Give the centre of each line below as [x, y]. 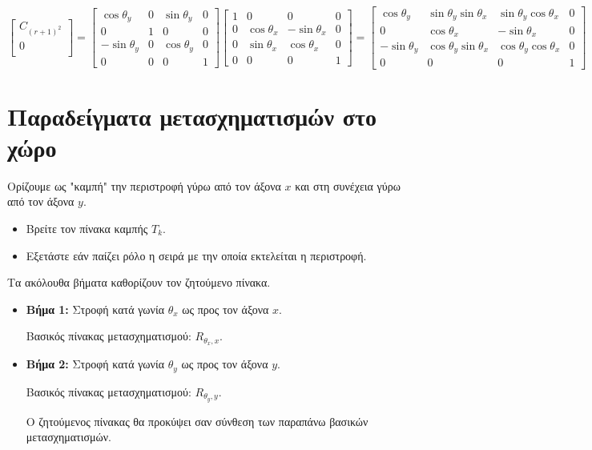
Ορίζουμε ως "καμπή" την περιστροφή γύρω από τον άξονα [144, 185]
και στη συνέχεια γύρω [348, 185]
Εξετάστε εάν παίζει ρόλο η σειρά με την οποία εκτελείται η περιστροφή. [196, 255]
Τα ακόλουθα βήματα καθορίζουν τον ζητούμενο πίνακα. [139, 282]
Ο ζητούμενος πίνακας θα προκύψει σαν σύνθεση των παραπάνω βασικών [197, 421]
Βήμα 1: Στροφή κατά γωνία [95, 309]
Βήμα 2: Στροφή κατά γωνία [95, 364]
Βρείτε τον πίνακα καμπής [87, 228]
